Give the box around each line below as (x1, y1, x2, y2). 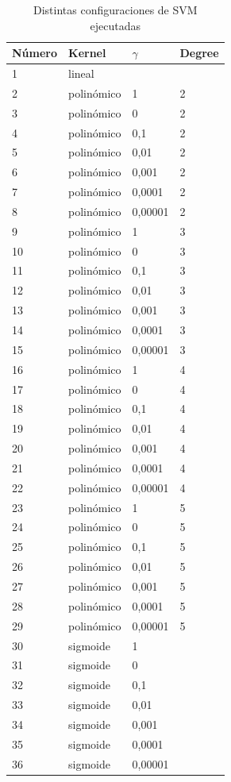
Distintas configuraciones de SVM (33, 2, 198, 17)
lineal (68, 65, 94, 82)
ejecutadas (90, 17, 141, 33)
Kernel (68, 44, 106, 61)
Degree (179, 44, 219, 61)
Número (12, 44, 58, 61)
